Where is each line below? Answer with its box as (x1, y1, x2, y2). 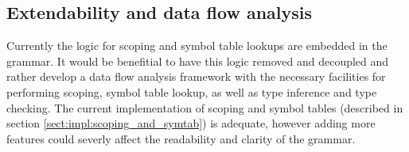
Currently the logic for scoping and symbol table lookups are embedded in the (6, 37, 388, 54)
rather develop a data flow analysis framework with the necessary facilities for (6, 68, 386, 85)
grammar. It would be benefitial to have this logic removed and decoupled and (6, 52, 389, 69)
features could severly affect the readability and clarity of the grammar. (6, 130, 356, 146)
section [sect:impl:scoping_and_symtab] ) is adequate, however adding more (6, 115, 376, 131)
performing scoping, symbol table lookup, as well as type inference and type (6, 83, 377, 100)
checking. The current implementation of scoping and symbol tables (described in (6, 99, 403, 116)
